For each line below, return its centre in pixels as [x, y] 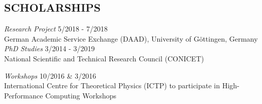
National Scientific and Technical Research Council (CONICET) [104, 58]
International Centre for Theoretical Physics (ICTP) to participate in [112, 85]
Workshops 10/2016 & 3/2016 [50, 75]
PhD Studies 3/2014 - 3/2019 [50, 48]
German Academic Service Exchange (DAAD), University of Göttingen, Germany [131, 38]
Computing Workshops [81, 95]
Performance [24, 95]
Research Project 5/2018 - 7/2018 [56, 29]
